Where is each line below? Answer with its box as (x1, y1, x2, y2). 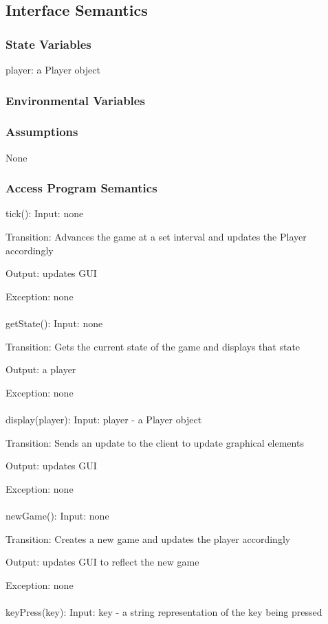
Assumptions (6, 123, 78, 140)
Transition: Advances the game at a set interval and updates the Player (6, 230, 307, 244)
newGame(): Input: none (6, 508, 109, 522)
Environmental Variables (6, 91, 145, 109)
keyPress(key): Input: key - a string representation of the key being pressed (6, 604, 322, 619)
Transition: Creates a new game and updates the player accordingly (6, 531, 291, 546)
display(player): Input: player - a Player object (6, 412, 202, 426)
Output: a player (6, 362, 76, 377)
